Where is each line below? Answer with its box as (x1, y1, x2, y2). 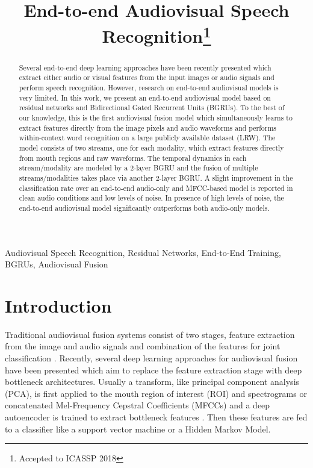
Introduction (5, 293, 112, 317)
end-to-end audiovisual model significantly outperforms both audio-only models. (19, 202, 270, 213)
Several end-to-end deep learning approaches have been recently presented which (19, 62, 271, 72)
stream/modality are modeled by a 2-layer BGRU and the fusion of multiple (19, 163, 258, 173)
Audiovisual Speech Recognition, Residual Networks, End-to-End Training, (5, 246, 281, 258)
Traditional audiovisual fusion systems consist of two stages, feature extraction (5, 328, 295, 340)
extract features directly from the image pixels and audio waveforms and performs (19, 122, 277, 133)
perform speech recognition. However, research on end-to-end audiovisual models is (19, 83, 279, 92)
